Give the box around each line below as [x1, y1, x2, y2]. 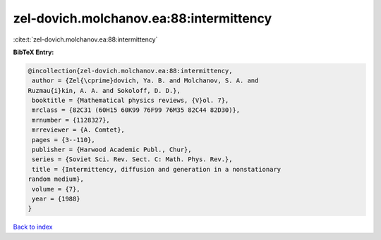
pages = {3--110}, [32, 136, 95, 144]
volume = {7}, [32, 185, 80, 193]
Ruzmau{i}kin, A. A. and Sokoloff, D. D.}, [28, 87, 181, 94]
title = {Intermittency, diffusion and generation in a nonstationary [32, 165, 282, 173]
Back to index [13, 222, 53, 232]
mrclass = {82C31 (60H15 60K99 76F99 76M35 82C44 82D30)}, [32, 106, 241, 114]
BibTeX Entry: [13, 48, 54, 56]
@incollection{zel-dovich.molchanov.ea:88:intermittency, [28, 67, 233, 75]
